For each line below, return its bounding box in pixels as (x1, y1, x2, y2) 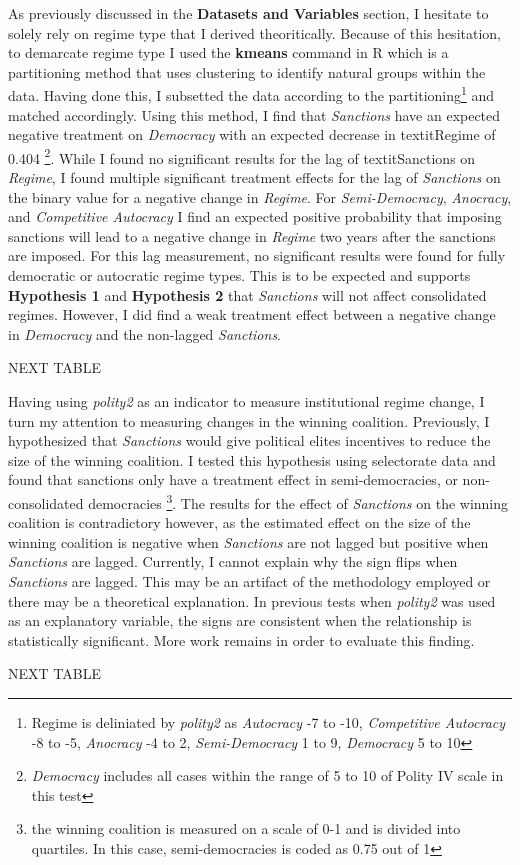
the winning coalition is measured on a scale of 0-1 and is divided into (31, 818, 461, 839)
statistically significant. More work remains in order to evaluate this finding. (8, 629, 475, 650)
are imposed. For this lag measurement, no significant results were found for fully (8, 245, 506, 266)
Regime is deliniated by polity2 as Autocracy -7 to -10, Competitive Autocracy (31, 711, 506, 732)
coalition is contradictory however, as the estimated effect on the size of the (8, 512, 471, 533)
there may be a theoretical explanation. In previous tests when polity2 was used (8, 590, 496, 611)
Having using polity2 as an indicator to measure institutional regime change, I (8, 391, 485, 411)
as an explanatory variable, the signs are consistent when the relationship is (8, 610, 472, 631)
